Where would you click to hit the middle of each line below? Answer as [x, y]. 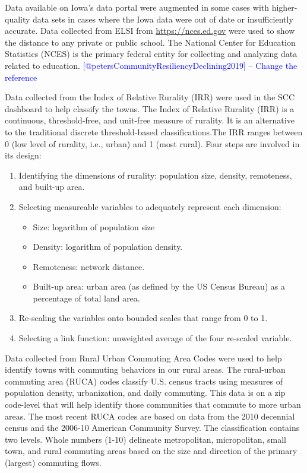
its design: [23, 155]
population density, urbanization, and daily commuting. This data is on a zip [145, 393]
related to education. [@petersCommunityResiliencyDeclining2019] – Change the [151, 65]
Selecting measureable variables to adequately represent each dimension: [150, 206]
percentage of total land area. [86, 298]
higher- [284, 7]
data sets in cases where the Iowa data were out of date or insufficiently [163, 19]
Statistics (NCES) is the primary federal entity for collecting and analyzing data [151, 54]
